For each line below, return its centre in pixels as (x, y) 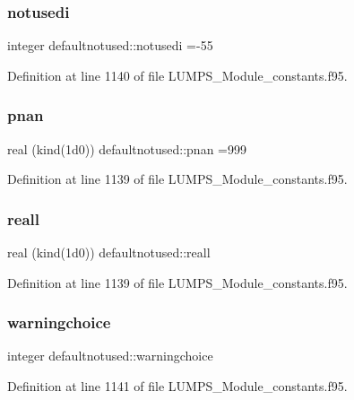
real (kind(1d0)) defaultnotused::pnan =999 (127, 148)
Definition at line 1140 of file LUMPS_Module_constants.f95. (177, 75)
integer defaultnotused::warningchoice (110, 356)
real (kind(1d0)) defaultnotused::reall (109, 252)
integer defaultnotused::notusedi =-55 (110, 45)
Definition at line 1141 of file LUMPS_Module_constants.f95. (177, 386)
